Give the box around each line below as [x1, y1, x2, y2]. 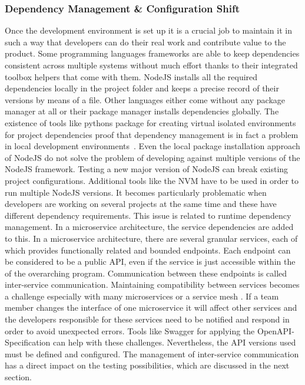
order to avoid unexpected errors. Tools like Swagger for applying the [5, 324, 255, 337]
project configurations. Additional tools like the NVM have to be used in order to [5, 174, 299, 186]
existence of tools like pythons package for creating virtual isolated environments [5, 116, 296, 129]
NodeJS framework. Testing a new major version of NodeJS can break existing [5, 163, 289, 175]
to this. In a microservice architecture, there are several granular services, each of [5, 232, 298, 244]
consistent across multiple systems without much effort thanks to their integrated [5, 59, 298, 71]
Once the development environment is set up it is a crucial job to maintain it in [5, 24, 292, 37]
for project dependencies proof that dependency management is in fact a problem [5, 128, 299, 140]
